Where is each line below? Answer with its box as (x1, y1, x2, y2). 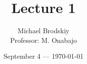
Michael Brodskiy (17, 26, 70, 36)
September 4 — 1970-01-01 (3, 51, 84, 61)
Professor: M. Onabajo (10, 35, 77, 45)
